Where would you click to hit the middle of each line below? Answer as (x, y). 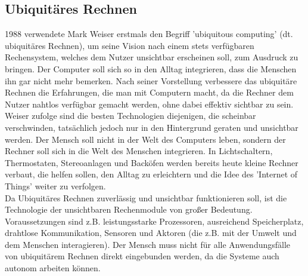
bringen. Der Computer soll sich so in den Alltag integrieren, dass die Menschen (151, 68)
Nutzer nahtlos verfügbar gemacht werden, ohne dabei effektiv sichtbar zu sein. (149, 104)
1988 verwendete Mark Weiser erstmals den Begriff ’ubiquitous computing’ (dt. (149, 34)
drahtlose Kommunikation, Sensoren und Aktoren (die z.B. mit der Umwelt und (151, 233)
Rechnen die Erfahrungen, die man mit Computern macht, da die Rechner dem (149, 92)
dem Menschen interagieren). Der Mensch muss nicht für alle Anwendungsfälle (148, 244)
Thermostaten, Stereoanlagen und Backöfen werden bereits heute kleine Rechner (152, 162)
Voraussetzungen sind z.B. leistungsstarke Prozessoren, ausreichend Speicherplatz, (154, 221)
